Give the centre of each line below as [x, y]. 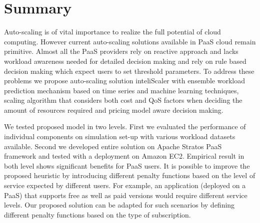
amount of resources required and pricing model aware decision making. [114, 110]
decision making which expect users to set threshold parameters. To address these [129, 71]
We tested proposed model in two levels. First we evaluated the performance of [125, 126]
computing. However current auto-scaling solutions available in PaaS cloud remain [130, 41]
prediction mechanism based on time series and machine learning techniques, [121, 90]
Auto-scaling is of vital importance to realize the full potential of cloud [112, 32]
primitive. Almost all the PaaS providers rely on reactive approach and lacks [121, 51]
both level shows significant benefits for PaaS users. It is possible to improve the [127, 165]
